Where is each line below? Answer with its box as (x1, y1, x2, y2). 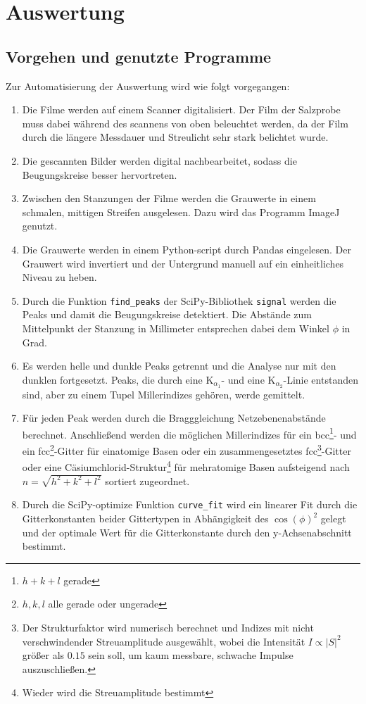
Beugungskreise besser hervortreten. (22, 167, 177, 182)
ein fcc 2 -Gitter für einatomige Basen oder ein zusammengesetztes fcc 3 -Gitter (22, 441, 351, 458)
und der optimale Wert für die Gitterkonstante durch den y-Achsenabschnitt (22, 524, 352, 539)
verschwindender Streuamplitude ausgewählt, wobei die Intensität (22, 634, 305, 648)
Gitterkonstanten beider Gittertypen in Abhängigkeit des (22, 511, 269, 526)
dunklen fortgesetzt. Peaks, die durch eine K (22, 372, 214, 386)
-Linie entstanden (283, 372, 358, 386)
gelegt (320, 511, 346, 526)
